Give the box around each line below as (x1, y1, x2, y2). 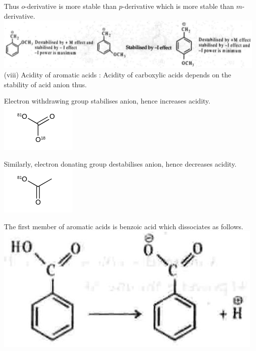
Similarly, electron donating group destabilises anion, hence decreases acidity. (4, 158, 237, 169)
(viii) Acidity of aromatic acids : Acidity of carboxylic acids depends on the (4, 70, 231, 80)
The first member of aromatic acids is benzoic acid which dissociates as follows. (4, 221, 243, 231)
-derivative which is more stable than (122, 1, 234, 11)
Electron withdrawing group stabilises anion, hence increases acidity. (4, 96, 211, 106)
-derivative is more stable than (25, 1, 117, 11)
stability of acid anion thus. (4, 79, 87, 89)
